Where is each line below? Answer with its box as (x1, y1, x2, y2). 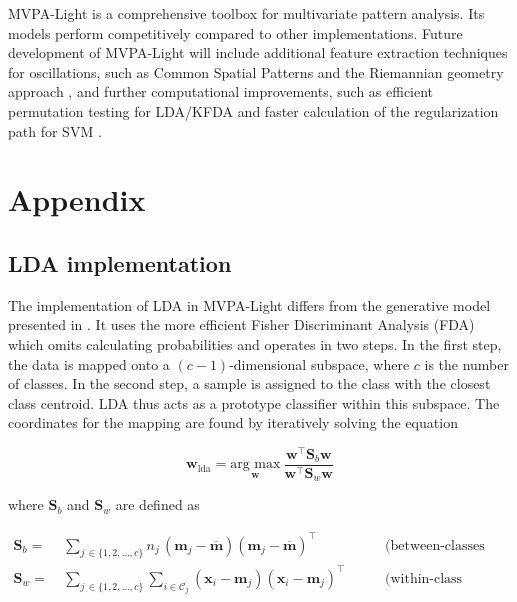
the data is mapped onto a (8, 353, 170, 374)
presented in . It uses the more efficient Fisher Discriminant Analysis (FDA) (8, 314, 475, 335)
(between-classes (384, 538, 485, 553)
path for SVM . (8, 120, 102, 141)
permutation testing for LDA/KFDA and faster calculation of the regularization (8, 100, 499, 121)
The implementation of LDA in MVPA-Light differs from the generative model (8, 294, 491, 315)
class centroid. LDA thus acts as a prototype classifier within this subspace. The (8, 392, 500, 413)
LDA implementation (8, 247, 232, 278)
